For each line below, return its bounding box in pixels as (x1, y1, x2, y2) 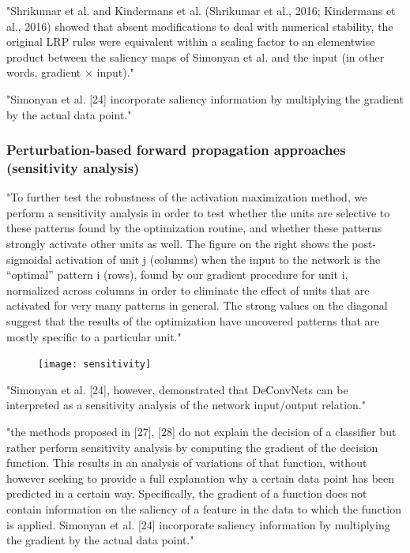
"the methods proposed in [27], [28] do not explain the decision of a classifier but (6, 423, 397, 440)
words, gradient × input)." (6, 64, 134, 81)
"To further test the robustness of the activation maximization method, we (6, 189, 367, 205)
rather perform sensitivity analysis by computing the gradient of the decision (6, 438, 378, 455)
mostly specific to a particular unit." (6, 328, 182, 344)
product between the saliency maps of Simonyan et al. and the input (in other (6, 48, 385, 65)
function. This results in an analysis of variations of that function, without (6, 454, 367, 471)
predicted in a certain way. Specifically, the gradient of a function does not (6, 485, 367, 502)
